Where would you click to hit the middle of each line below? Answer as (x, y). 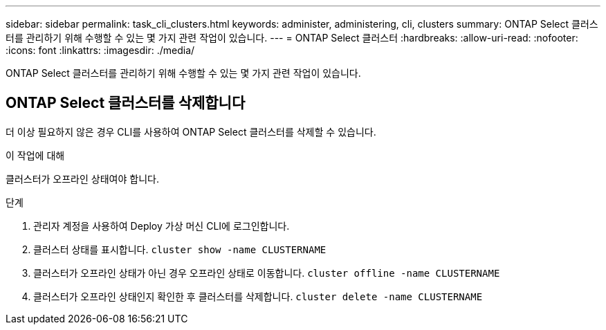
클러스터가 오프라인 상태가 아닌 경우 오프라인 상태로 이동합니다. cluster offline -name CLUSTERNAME (267, 273)
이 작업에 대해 (35, 155)
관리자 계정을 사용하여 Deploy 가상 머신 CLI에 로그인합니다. (162, 226)
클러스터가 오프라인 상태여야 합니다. (82, 178)
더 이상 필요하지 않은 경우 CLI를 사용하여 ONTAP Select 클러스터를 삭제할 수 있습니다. (191, 131)
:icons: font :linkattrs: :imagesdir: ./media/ (100, 50)
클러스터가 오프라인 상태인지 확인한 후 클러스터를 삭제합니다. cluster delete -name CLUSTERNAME (258, 296)
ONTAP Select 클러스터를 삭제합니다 (126, 103)
